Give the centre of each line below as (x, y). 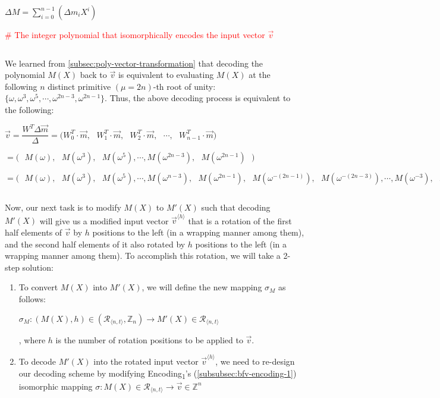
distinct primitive (79, 86)
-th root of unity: (184, 86)
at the (260, 75)
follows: (32, 299)
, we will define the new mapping (202, 287)
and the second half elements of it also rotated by (95, 244)
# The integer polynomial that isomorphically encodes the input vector (135, 35)
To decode (37, 361)
